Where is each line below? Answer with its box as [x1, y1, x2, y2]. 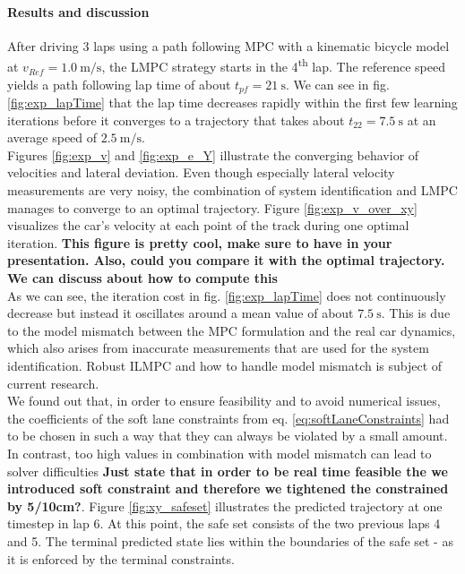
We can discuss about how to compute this [7, 269, 278, 287]
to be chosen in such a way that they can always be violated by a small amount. [7, 426, 448, 445]
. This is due [381, 304, 451, 322]
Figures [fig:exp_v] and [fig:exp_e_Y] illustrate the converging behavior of [7, 145, 419, 164]
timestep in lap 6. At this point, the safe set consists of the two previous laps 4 [7, 514, 441, 533]
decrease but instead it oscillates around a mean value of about [7, 304, 354, 322]
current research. [7, 373, 99, 392]
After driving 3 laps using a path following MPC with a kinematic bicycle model [7, 36, 450, 55]
